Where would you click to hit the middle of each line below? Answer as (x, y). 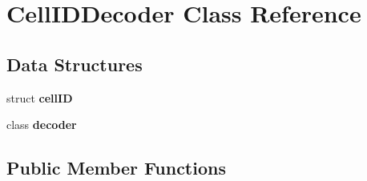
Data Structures (75, 64)
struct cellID (40, 97)
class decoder (42, 125)
